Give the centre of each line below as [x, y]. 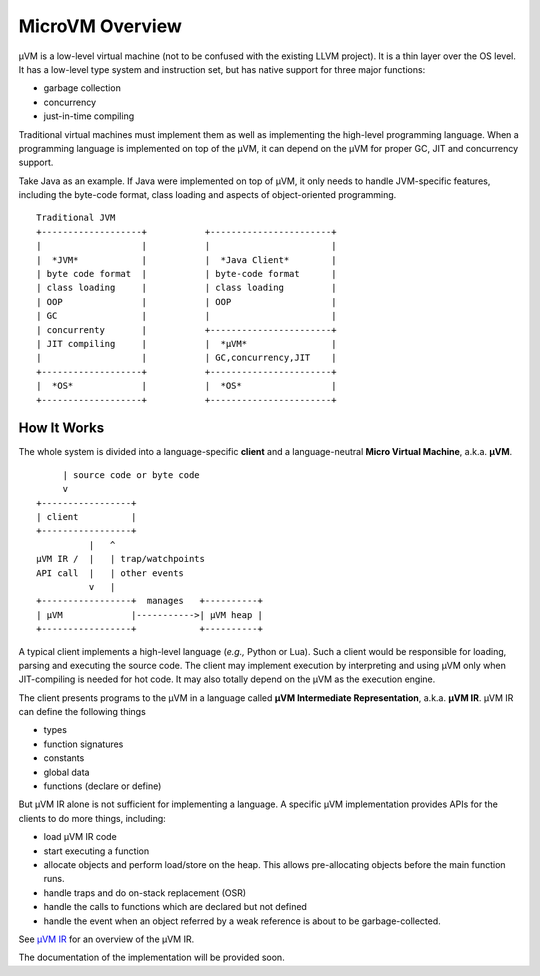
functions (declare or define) [102, 786]
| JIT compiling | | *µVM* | [186, 343]
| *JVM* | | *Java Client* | [186, 259]
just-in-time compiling [89, 116]
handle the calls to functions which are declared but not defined [175, 907]
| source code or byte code [131, 474]
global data [66, 772]
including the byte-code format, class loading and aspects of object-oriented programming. [207, 195]
